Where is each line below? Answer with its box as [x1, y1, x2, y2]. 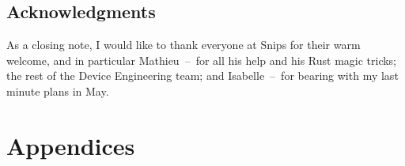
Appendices [6, 129, 135, 161]
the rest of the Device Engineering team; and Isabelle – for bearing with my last [6, 67, 399, 84]
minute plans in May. [6, 82, 109, 99]
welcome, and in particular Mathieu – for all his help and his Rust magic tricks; [6, 51, 397, 68]
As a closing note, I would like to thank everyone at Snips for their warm [6, 36, 361, 53]
